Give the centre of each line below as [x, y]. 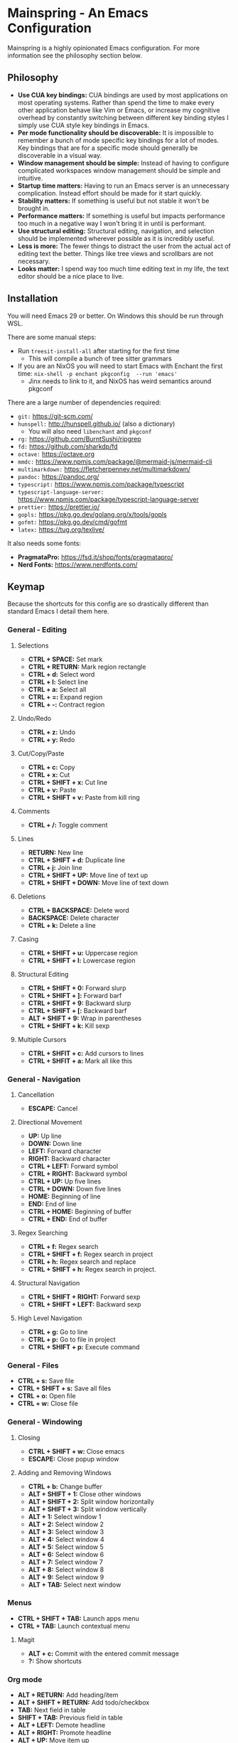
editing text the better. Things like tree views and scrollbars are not [115, 253]
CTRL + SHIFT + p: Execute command [84, 1347]
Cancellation [36, 1094]
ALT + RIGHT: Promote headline [64, 1733]
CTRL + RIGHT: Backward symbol [78, 1174]
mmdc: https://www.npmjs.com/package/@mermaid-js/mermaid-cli [115, 461]
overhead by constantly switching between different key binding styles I [123, 117]
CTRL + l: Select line [58, 682]
